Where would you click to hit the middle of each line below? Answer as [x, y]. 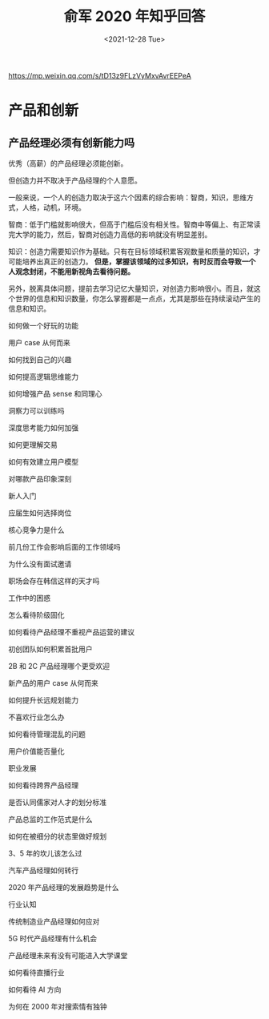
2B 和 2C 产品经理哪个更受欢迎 [59, 666]
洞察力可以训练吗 [36, 410]
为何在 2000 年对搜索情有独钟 [58, 1006]
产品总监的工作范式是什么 [50, 819]
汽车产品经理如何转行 [43, 870]
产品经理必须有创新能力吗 [71, 142]
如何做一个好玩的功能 [43, 325]
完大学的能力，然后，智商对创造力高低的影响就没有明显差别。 [110, 234]
